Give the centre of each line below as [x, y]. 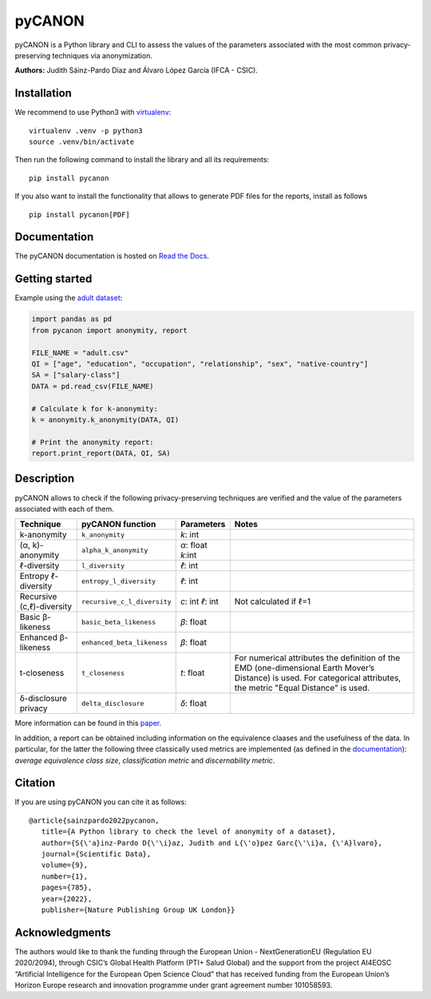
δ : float [194, 704]
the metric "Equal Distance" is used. [302, 688]
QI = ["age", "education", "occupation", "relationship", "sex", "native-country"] [200, 364]
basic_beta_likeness [119, 622]
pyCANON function [119, 525]
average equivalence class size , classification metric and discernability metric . [145, 760]
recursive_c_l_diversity [126, 602]
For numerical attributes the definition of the [317, 658]
